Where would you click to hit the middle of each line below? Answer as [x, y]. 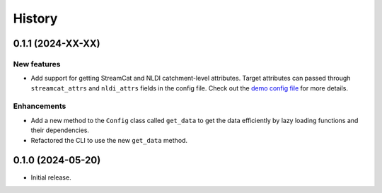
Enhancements [40, 106]
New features [37, 64]
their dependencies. [60, 130]
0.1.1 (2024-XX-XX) [57, 43]
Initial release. [51, 177]
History [35, 18]
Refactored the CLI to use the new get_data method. [109, 140]
